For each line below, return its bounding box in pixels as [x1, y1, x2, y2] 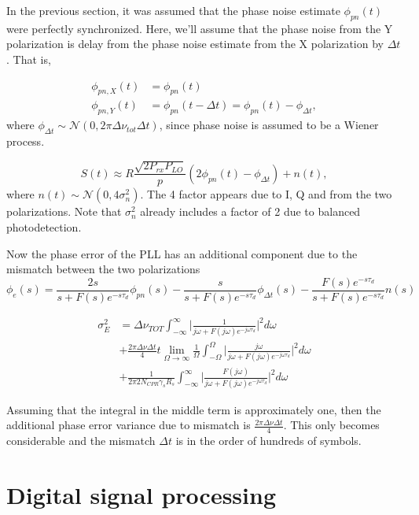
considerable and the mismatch [6, 432, 156, 448]
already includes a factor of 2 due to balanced [140, 203, 361, 220]
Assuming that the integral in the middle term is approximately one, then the [6, 401, 381, 417]
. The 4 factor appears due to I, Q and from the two [140, 186, 392, 202]
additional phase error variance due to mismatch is [6, 417, 251, 433]
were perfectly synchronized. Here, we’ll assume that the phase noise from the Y [6, 20, 393, 36]
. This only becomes [283, 417, 380, 433]
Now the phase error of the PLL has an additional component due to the [6, 245, 358, 261]
